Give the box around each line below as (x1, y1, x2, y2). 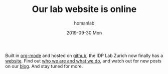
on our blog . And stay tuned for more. (5, 63, 83, 69)
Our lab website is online (32, 3, 137, 15)
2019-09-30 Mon (66, 29, 102, 35)
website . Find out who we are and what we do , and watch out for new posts (5, 57, 162, 63)
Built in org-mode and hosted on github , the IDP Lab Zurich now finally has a (5, 52, 163, 58)
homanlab (74, 20, 95, 26)
